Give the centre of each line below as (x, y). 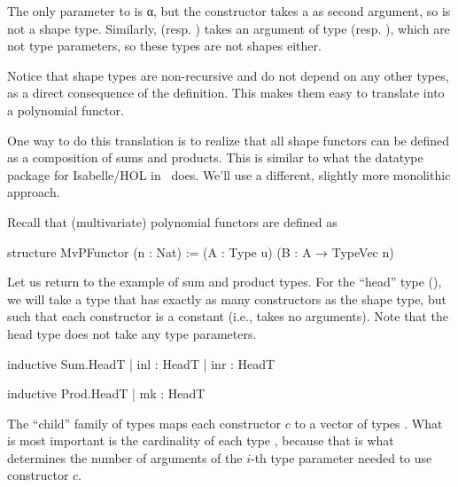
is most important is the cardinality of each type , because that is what (201, 440)
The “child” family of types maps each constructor (144, 423)
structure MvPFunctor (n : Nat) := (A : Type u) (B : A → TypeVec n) (201, 251)
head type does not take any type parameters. (132, 333)
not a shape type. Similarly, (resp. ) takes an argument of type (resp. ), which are (229, 28)
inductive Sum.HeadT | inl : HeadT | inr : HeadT (141, 363)
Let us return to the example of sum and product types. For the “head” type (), (225, 282)
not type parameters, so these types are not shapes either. (164, 46)
